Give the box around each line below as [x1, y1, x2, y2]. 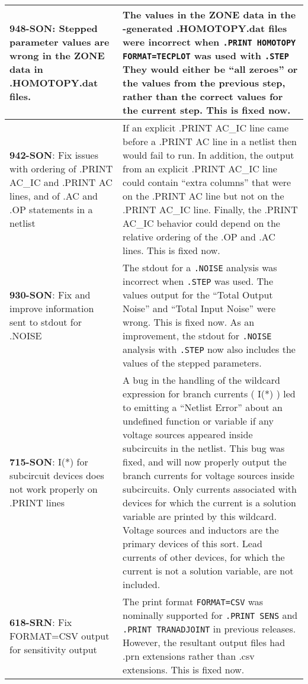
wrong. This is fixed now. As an [123, 315, 255, 329]
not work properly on [9, 482, 98, 496]
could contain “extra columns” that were [123, 175, 291, 189]
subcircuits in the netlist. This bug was [123, 441, 285, 455]
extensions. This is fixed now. [123, 663, 245, 676]
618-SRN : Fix [9, 615, 72, 629]
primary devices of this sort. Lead [123, 537, 262, 550]
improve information [9, 301, 94, 315]
